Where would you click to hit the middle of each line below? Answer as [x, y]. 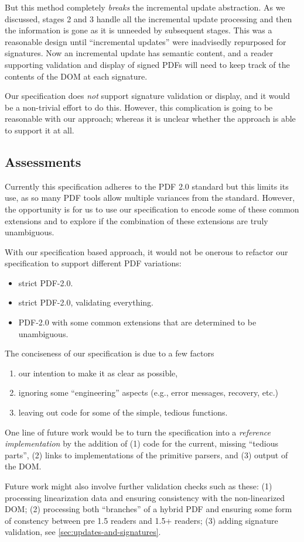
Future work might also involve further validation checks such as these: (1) [139, 486]
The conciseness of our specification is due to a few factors [110, 353]
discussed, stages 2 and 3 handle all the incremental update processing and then [148, 18]
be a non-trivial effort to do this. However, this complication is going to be [139, 107]
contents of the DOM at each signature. [76, 76]
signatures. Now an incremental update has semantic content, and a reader [139, 53]
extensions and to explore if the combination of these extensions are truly [136, 220]
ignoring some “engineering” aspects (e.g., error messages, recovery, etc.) [148, 392]
